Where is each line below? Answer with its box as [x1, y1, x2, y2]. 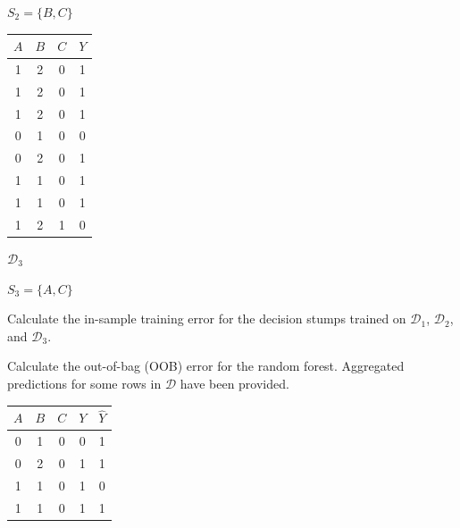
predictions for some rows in [7, 373, 162, 392]
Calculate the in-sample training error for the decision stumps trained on [7, 309, 406, 328]
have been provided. [180, 373, 289, 392]
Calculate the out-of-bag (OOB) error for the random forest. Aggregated [7, 356, 405, 375]
